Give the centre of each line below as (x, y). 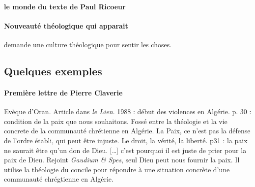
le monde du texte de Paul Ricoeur (65, 6)
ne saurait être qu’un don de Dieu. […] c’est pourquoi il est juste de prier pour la (125, 150)
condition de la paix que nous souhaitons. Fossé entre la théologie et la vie (116, 121)
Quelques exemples (53, 71)
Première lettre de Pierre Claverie (63, 92)
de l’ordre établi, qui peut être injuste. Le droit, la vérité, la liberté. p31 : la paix (126, 140)
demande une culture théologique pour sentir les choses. (88, 44)
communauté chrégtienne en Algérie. (59, 179)
